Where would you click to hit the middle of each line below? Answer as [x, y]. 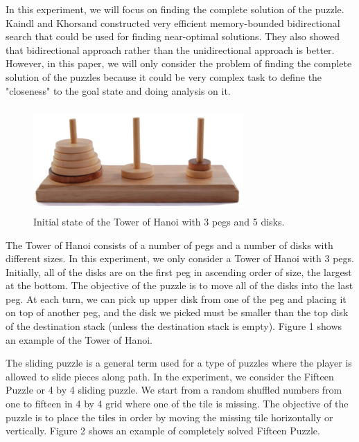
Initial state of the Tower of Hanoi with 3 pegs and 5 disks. [159, 221]
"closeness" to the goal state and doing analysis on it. [118, 90]
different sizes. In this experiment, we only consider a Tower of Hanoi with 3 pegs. [180, 258]
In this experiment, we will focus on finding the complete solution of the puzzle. [175, 9]
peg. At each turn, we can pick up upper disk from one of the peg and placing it [176, 298]
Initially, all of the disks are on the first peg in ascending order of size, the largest [179, 271]
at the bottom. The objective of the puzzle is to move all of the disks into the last [179, 285]
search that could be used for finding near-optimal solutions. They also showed [173, 36]
